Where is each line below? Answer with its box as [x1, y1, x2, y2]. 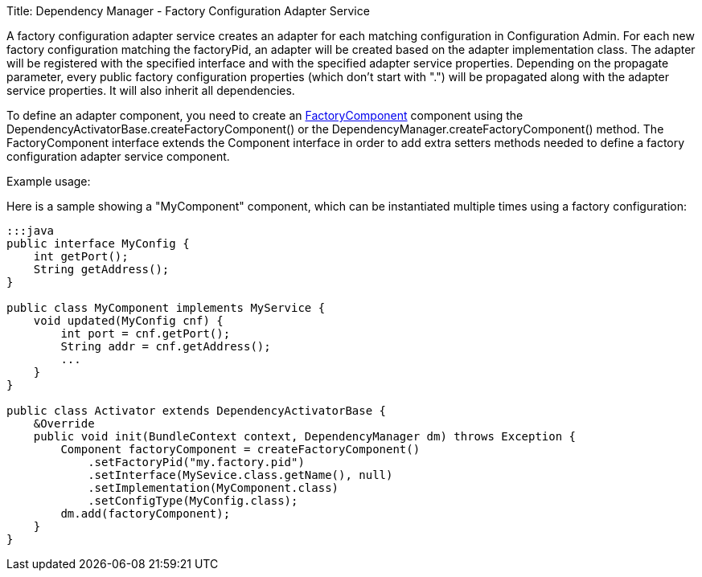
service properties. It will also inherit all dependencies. [6, 84, 295, 97]
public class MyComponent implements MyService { [6, 301, 326, 314]
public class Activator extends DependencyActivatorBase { [6, 404, 387, 417]
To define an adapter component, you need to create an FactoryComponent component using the [6, 108, 523, 122]
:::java [6, 224, 55, 237]
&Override [33, 417, 95, 430]
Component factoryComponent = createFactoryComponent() [60, 443, 421, 456]
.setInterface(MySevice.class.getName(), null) [88, 469, 393, 481]
